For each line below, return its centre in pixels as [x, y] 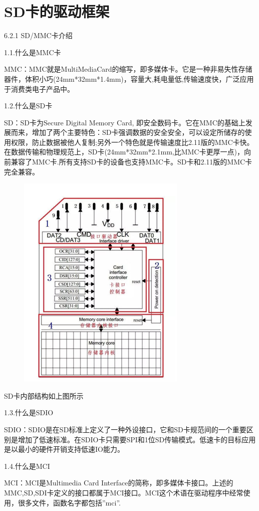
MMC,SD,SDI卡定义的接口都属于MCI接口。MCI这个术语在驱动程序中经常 [124, 492]
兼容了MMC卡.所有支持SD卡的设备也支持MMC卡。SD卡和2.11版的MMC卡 [132, 162]
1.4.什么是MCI [27, 466]
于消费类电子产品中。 [39, 89]
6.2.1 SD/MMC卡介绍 [38, 35]
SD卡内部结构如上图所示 [44, 395]
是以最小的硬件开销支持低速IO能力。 [64, 449]
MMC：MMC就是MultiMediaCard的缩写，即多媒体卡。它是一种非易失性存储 [128, 69]
